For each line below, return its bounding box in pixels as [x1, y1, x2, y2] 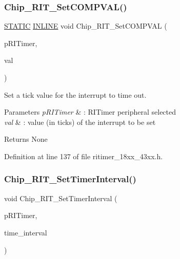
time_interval [4, 227, 47, 238]
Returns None [4, 134, 48, 144]
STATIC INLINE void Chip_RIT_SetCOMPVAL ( [4, 20, 167, 31]
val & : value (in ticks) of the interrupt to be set [4, 116, 156, 127]
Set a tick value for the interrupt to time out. [4, 89, 147, 100]
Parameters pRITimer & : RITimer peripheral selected [4, 106, 176, 117]
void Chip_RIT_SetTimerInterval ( [4, 192, 117, 203]
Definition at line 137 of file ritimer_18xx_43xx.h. [4, 150, 163, 161]
